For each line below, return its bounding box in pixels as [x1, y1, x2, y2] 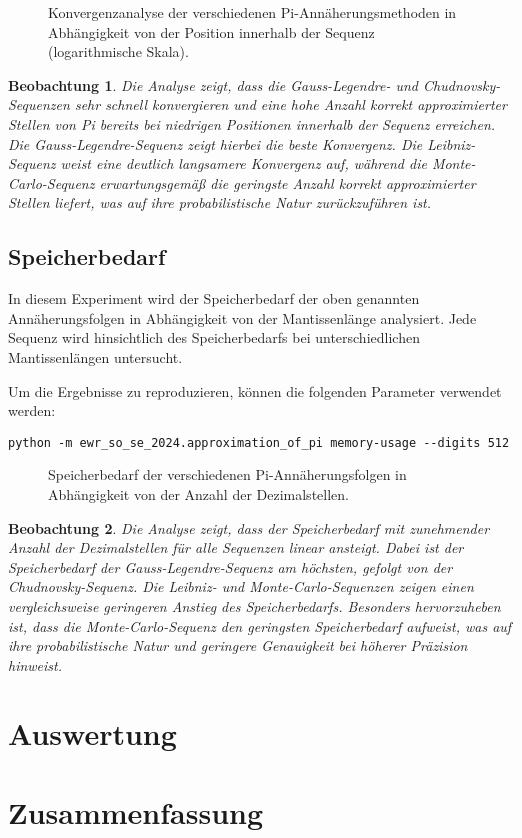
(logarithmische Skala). [48, 41, 189, 62]
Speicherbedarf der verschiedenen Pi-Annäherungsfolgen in [48, 464, 407, 485]
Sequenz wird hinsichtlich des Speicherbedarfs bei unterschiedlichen [8, 327, 420, 348]
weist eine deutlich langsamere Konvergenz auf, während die [60, 153, 427, 174]
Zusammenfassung [8, 791, 264, 832]
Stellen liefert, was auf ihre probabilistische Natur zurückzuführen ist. [8, 192, 432, 213]
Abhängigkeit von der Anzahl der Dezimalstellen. [48, 483, 349, 504]
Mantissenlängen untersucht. [8, 346, 183, 367]
